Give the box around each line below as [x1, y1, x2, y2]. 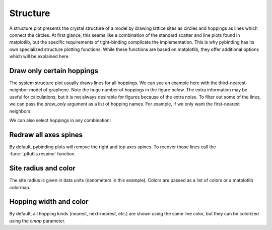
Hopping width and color [9, 197, 89, 206]
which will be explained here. [9, 53, 70, 60]
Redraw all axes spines [9, 130, 83, 139]
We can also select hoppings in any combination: [9, 117, 111, 123]
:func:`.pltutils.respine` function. [9, 151, 76, 157]
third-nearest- [218, 80, 248, 86]
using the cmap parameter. [9, 217, 65, 224]
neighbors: [9, 108, 32, 114]
